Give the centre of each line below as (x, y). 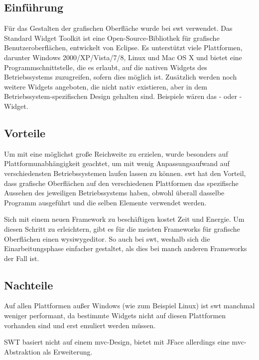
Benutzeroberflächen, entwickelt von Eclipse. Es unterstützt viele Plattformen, (123, 47)
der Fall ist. (22, 258)
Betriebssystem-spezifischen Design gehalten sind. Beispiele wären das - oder (121, 96)
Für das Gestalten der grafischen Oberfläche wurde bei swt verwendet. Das (118, 28)
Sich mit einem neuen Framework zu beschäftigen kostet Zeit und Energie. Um (124, 219)
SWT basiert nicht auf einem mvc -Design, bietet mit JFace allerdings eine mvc (124, 342)
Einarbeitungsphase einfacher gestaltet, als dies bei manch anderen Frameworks (126, 248)
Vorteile (25, 133)
